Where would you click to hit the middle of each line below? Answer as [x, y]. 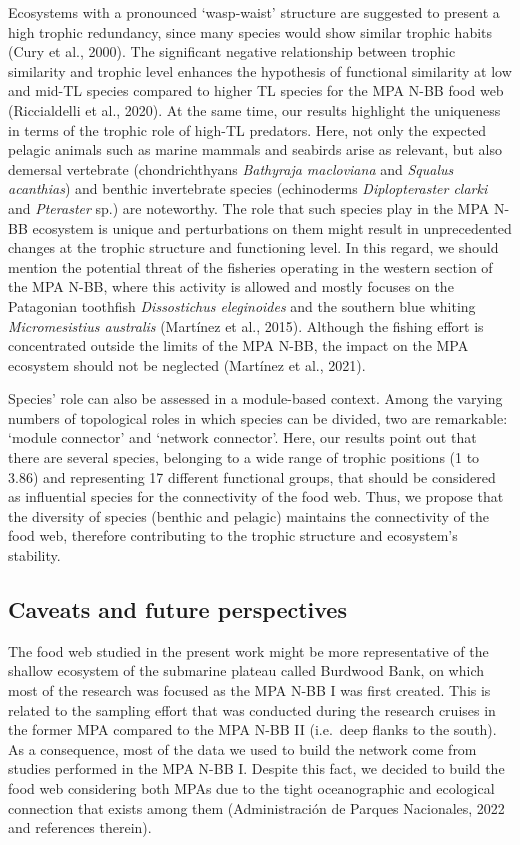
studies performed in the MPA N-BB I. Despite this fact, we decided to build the [256, 768]
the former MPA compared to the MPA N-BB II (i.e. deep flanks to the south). [252, 729]
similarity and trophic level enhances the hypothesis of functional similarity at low [260, 70]
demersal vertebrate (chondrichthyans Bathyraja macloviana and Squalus [231, 168]
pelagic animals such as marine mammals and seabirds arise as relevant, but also [255, 149]
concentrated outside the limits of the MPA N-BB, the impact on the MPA [238, 345]
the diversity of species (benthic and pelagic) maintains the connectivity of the [249, 515]
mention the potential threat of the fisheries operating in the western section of [250, 266]
